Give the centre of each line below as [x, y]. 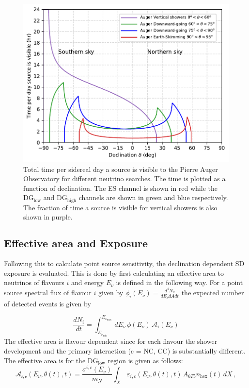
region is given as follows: [145, 360]
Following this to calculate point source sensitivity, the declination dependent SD [124, 263]
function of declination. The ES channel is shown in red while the [120, 188]
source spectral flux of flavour [48, 293]
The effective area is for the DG [51, 360]
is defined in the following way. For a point [179, 282]
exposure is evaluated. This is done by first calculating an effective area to [114, 273]
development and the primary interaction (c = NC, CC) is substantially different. [125, 351]
